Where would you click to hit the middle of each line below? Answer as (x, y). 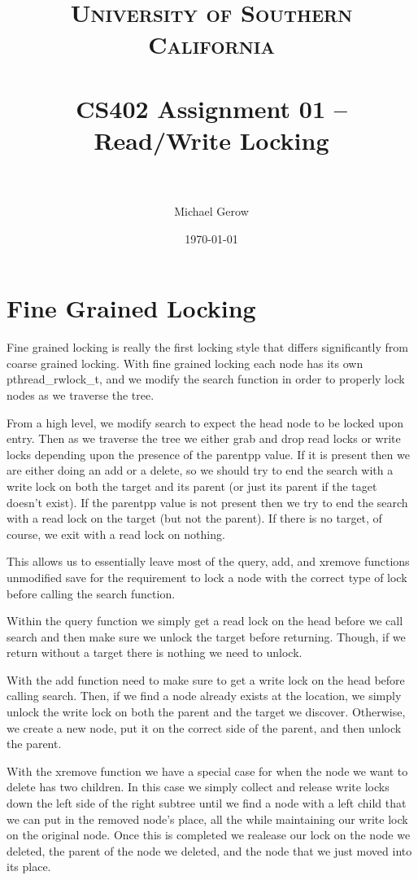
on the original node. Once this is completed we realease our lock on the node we (209, 835)
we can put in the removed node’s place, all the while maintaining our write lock (207, 819)
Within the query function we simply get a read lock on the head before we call (205, 621)
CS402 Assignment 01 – (211, 108)
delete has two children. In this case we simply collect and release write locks (198, 787)
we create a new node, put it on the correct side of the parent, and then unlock (204, 727)
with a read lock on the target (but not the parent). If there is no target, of (194, 518)
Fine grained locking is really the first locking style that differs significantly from (207, 347)
